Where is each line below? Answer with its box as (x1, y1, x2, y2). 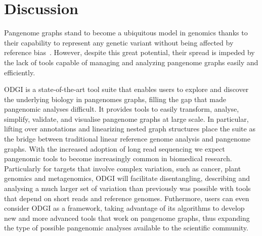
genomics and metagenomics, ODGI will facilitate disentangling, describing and (4, 173, 250, 183)
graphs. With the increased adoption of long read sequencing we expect (4, 143, 225, 154)
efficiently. (4, 67, 35, 77)
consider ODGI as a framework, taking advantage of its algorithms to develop (4, 203, 245, 213)
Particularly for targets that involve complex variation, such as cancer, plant (4, 163, 241, 173)
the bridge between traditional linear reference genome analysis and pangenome (4, 133, 250, 144)
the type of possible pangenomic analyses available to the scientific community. (4, 222, 248, 233)
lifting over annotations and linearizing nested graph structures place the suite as (4, 123, 255, 134)
